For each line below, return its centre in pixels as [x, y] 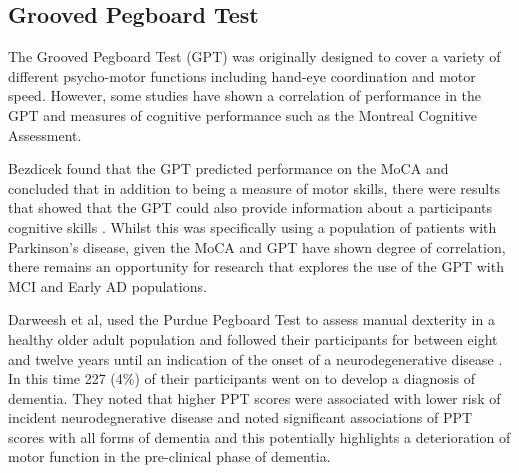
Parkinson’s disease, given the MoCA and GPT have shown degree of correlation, [257, 246]
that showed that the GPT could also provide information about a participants [250, 207]
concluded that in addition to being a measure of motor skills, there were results [254, 187]
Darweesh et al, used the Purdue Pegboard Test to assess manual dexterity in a [251, 319]
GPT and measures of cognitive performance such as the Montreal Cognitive [242, 114]
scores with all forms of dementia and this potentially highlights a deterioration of [259, 436]
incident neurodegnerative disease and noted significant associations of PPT [240, 417]
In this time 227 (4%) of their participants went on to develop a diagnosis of [242, 378]
